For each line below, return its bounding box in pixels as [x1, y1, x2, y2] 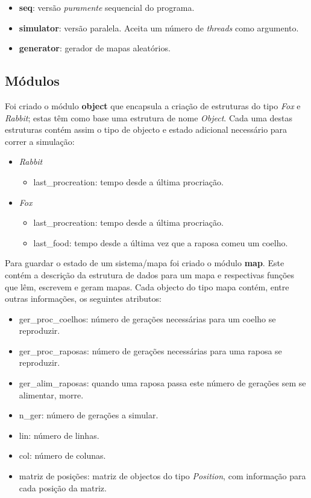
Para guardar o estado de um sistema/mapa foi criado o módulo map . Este [5, 257, 284, 269]
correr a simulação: [5, 135, 75, 147]
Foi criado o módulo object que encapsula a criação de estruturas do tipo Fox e [5, 99, 301, 112]
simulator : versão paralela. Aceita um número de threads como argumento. [19, 21, 299, 34]
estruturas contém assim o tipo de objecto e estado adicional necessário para [5, 123, 287, 136]
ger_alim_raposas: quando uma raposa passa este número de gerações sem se [19, 377, 306, 389]
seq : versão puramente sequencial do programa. [19, 1, 195, 13]
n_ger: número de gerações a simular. [19, 409, 159, 421]
